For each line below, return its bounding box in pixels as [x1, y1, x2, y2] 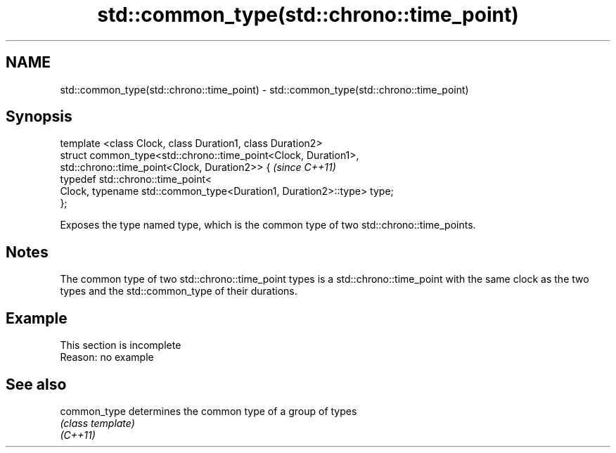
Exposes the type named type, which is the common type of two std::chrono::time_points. [60, 219, 476, 231]
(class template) [60, 416, 135, 429]
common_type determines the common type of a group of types [60, 404, 357, 417]
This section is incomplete [60, 339, 181, 352]
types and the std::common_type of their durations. [60, 285, 297, 298]
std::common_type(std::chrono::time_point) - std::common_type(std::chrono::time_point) [60, 83, 469, 96]
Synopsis [6, 108, 72, 126]
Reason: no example [60, 351, 154, 364]
